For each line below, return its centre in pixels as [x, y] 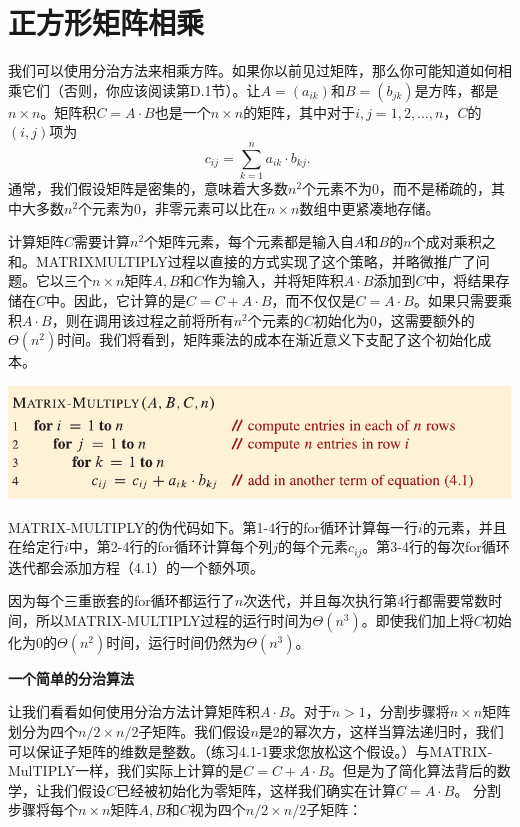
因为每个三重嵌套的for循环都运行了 [121, 600]
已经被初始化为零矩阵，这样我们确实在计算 [256, 789]
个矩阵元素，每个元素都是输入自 [249, 241]
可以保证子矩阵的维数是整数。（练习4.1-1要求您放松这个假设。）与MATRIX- [250, 750]
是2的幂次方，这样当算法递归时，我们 [381, 730]
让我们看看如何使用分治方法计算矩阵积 [134, 711]
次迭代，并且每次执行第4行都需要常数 [366, 600]
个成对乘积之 [453, 241]
